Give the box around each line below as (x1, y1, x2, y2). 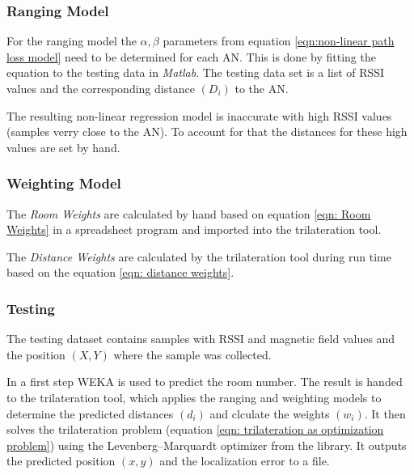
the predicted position (6, 452, 116, 469)
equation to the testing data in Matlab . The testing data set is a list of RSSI (6, 64, 385, 81)
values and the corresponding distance (6, 80, 195, 96)
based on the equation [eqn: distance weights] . (6, 264, 234, 281)
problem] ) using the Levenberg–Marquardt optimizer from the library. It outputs (6, 436, 407, 453)
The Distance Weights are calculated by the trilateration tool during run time (6, 248, 391, 265)
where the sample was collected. (113, 346, 272, 363)
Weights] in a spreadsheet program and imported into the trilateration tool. (6, 221, 382, 238)
